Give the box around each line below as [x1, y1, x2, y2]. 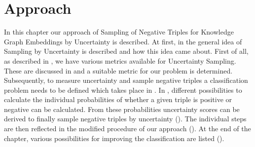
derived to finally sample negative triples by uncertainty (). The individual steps [4, 113, 247, 124]
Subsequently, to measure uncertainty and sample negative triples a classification [4, 75, 248, 85]
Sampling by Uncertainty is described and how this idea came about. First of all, [4, 46, 249, 56]
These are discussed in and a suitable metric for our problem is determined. [4, 65, 233, 75]
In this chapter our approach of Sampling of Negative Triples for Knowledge [4, 27, 234, 37]
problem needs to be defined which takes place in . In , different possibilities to [4, 84, 242, 95]
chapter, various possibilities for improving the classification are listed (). [4, 133, 224, 143]
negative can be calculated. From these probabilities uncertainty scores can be [4, 104, 240, 114]
